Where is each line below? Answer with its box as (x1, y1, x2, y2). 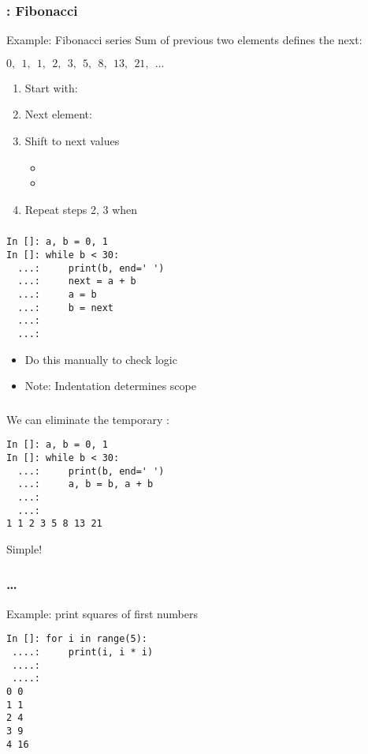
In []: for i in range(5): (6, 633, 147, 645)
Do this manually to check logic (24, 351, 177, 367)
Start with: (24, 79, 78, 96)
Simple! (6, 540, 43, 557)
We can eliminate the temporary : (6, 411, 169, 427)
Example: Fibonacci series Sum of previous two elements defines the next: (6, 32, 362, 48)
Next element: (24, 106, 92, 122)
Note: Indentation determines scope (24, 377, 196, 394)
